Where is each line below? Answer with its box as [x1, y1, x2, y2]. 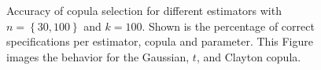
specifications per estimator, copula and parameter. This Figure [6, 33, 313, 50]
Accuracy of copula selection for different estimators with [6, 2, 282, 18]
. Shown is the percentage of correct [142, 17, 315, 34]
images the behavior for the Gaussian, [6, 48, 190, 64]
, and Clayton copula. [196, 48, 301, 64]
